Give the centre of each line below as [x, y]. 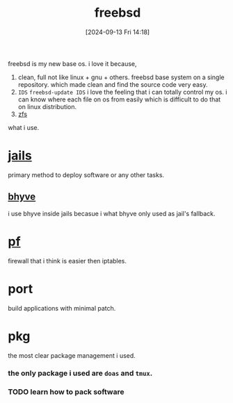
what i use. [24, 127]
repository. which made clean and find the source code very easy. [113, 84]
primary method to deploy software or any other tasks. [86, 174]
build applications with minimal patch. [62, 308]
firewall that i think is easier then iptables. [67, 261]
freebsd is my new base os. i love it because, [73, 63]
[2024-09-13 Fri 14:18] [118, 32]
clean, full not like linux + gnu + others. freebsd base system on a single [121, 77]
